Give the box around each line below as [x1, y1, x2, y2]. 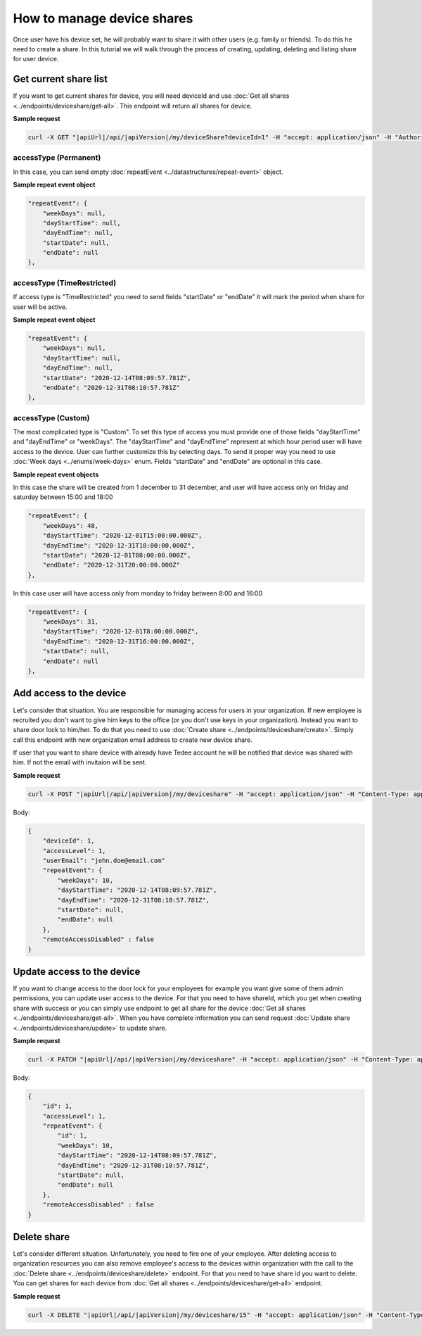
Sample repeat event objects [13, 470, 99, 479]
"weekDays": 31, [42, 618, 98, 626]
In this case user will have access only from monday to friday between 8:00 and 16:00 [13, 588, 263, 598]
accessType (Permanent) [13, 153, 101, 163]
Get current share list [13, 73, 108, 85]
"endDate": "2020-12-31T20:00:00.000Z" [42, 561, 181, 569]
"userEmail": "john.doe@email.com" [42, 856, 165, 864]
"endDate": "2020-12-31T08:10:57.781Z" [42, 384, 181, 391]
